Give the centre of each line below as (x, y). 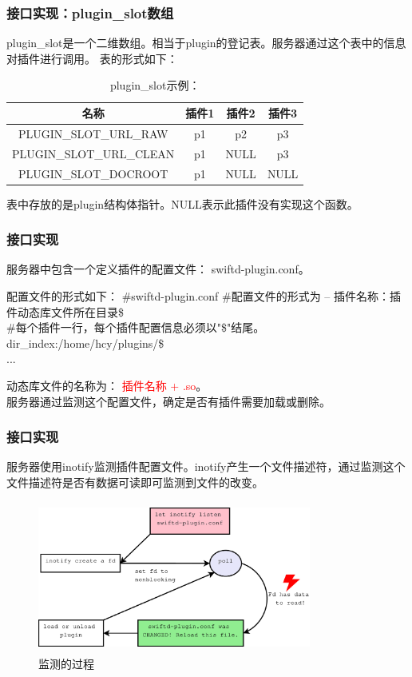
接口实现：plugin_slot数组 (90, 12)
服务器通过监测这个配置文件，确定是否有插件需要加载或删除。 (168, 401)
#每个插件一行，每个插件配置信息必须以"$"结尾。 (136, 327)
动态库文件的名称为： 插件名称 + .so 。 (107, 385)
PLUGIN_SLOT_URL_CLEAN (93, 153)
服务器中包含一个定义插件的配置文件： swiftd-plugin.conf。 (158, 269)
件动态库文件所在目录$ (65, 311)
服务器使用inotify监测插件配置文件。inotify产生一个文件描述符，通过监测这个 (206, 466)
